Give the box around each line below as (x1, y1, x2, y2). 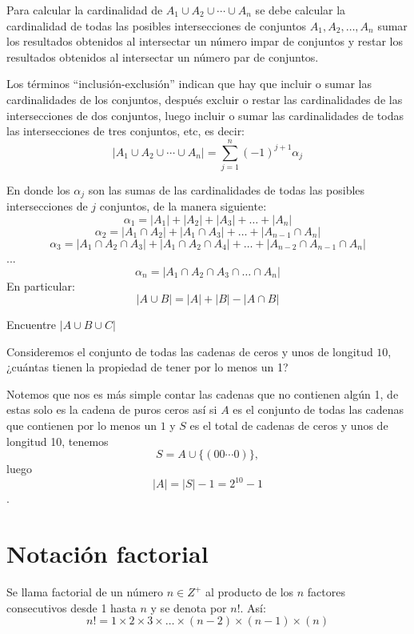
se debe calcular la (255, 2, 346, 18)
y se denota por (150, 599, 227, 616)
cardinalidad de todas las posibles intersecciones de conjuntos (6, 17, 307, 34)
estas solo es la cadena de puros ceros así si (6, 401, 217, 418)
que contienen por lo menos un (6, 417, 157, 434)
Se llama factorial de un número (6, 584, 164, 600)
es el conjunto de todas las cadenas (233, 401, 404, 418)
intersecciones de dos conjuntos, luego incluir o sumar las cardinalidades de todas (6, 106, 404, 123)
